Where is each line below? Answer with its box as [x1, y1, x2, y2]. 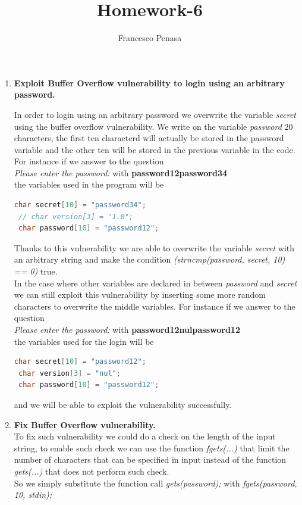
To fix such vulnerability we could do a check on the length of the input [14, 430, 276, 442]
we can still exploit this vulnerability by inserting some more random [14, 288, 266, 301]
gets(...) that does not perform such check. [14, 465, 169, 477]
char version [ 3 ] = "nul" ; [18, 369, 121, 378]
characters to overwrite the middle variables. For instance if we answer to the [14, 300, 295, 312]
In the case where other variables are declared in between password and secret [14, 276, 297, 289]
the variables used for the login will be [14, 335, 154, 347]
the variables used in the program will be [14, 178, 164, 191]
